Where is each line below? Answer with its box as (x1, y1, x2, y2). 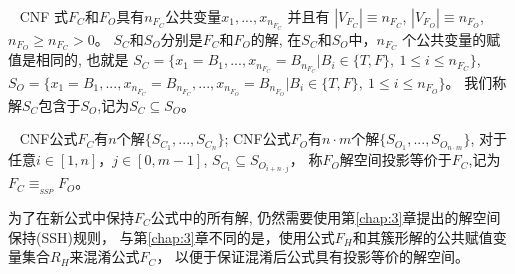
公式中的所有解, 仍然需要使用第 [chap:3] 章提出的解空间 (150, 207, 501, 227)
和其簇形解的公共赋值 (352, 226, 493, 247)
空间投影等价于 (353, 149, 452, 170)
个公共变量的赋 (402, 28, 501, 49)
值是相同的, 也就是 (8, 49, 129, 70)
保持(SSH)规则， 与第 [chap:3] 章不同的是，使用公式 (8, 226, 335, 247)
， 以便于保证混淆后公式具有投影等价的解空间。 (156, 246, 470, 267)
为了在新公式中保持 (8, 207, 134, 227)
